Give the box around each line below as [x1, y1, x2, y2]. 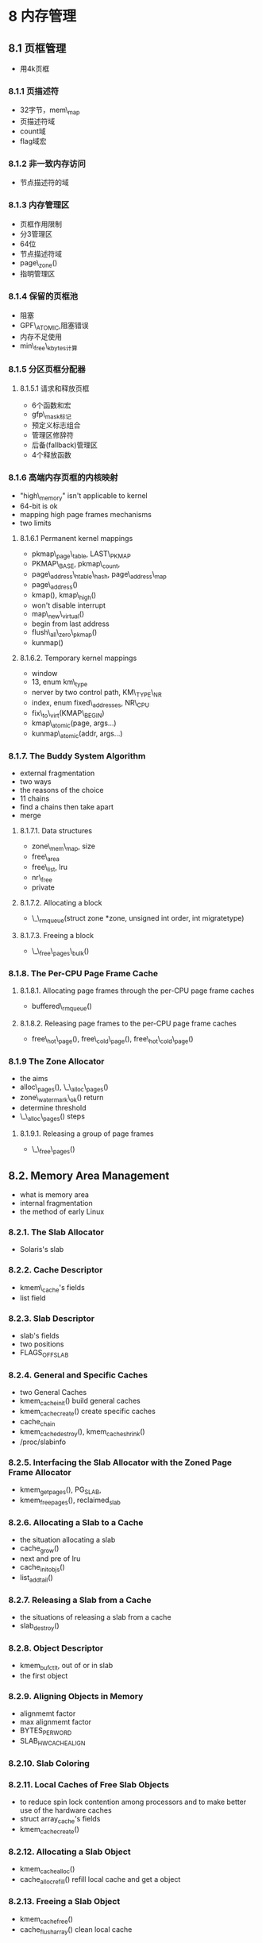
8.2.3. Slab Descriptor [8, 1312, 95, 1323]
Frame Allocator [8, 1467, 71, 1478]
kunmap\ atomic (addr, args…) [31, 728, 123, 740]
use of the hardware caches [19, 1806, 113, 1815]
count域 [19, 126, 46, 136]
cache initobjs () [19, 1563, 65, 1574]
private [31, 883, 56, 892]
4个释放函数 [31, 450, 71, 460]
